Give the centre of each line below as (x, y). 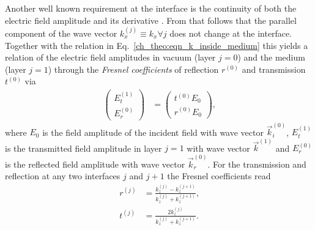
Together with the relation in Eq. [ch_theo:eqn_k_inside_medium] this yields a (157, 45)
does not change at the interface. (231, 33)
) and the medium (271, 57)
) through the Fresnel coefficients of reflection (133, 69)
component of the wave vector (61, 33)
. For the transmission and (257, 164)
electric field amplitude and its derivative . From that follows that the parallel (151, 20)
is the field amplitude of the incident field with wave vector (153, 132)
